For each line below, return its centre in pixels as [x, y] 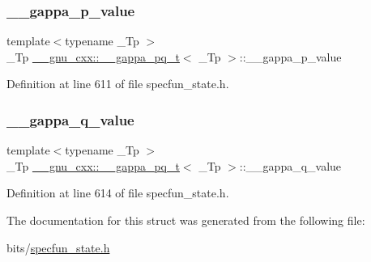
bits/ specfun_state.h [58, 247]
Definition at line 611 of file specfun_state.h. [118, 84]
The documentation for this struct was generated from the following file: [186, 220]
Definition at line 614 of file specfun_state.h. [118, 193]
